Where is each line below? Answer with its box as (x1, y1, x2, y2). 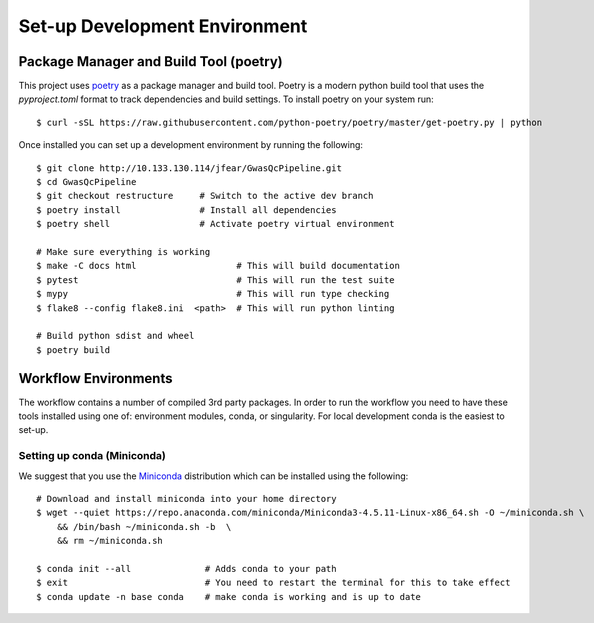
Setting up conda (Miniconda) (18, 449, 167, 463)
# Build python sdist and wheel (36, 330, 195, 342)
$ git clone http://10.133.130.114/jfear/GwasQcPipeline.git (36, 162, 342, 174)
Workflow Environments (18, 370, 173, 387)
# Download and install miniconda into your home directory (36, 493, 337, 504)
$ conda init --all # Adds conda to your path (36, 563, 337, 574)
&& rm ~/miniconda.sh (56, 535, 164, 547)
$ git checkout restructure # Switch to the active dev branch (36, 190, 374, 202)
